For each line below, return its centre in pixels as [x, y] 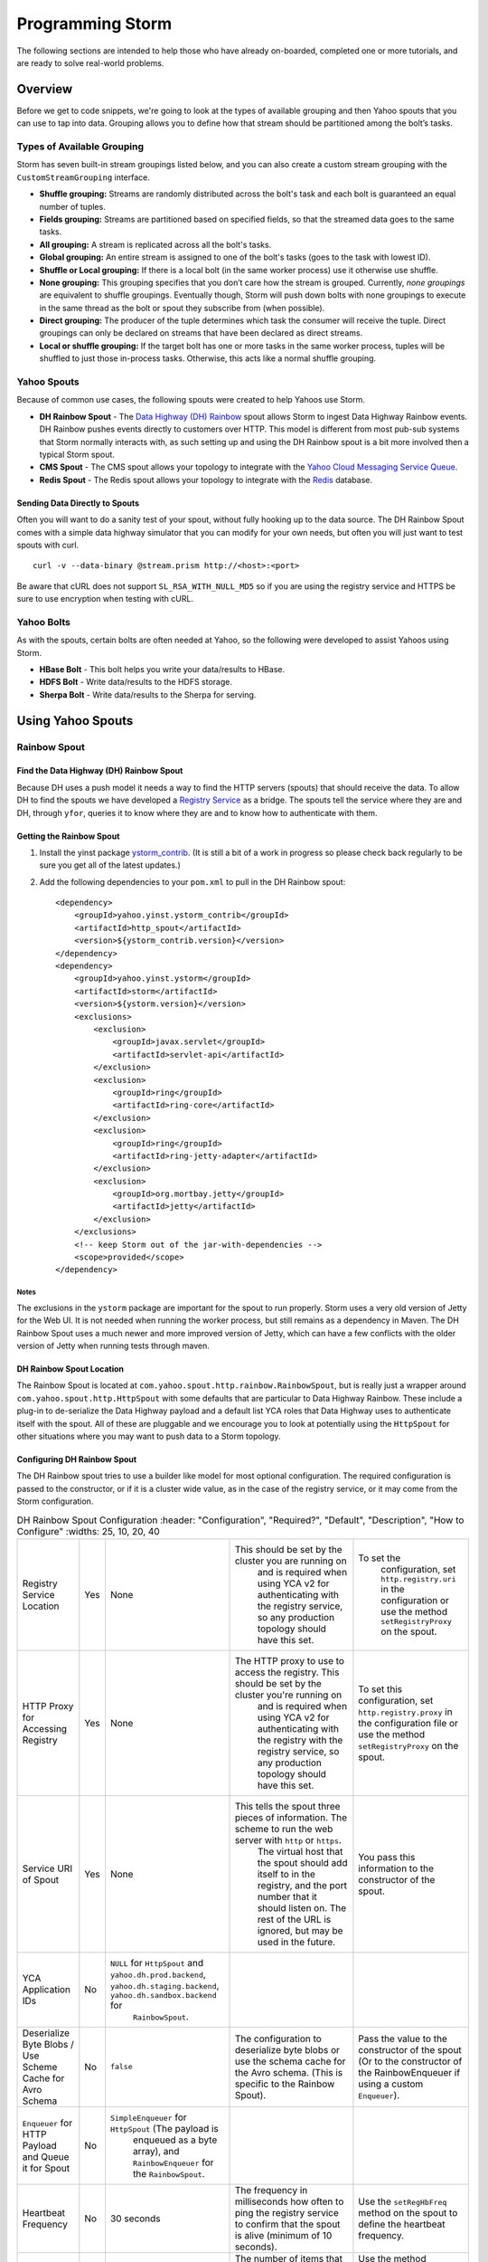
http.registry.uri [418, 1579]
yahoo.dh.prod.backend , [158, 1974]
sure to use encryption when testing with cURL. [105, 599]
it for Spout [46, 2168]
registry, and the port [302, 1885]
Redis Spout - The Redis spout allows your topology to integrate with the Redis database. [206, 480]
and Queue [46, 2156]
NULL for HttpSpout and [156, 1963]
